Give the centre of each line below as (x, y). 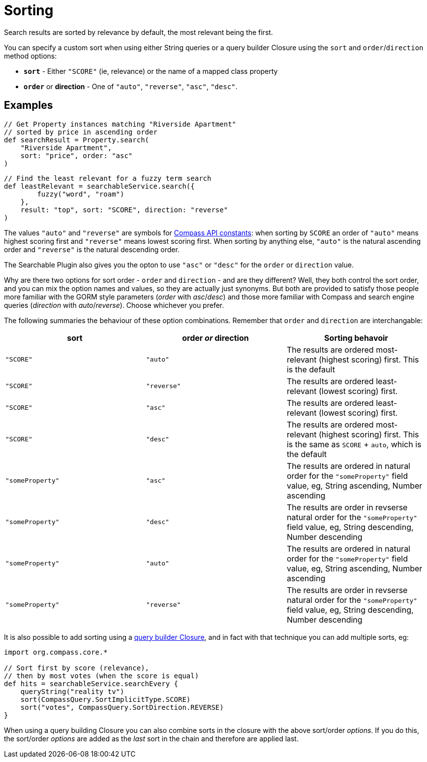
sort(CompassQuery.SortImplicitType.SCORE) (106, 699)
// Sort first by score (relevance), (77, 668)
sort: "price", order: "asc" (76, 155)
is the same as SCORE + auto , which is (354, 444)
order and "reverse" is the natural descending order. (92, 249)
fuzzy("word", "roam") (81, 194)
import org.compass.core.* (56, 652)
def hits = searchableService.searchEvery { (91, 683)
